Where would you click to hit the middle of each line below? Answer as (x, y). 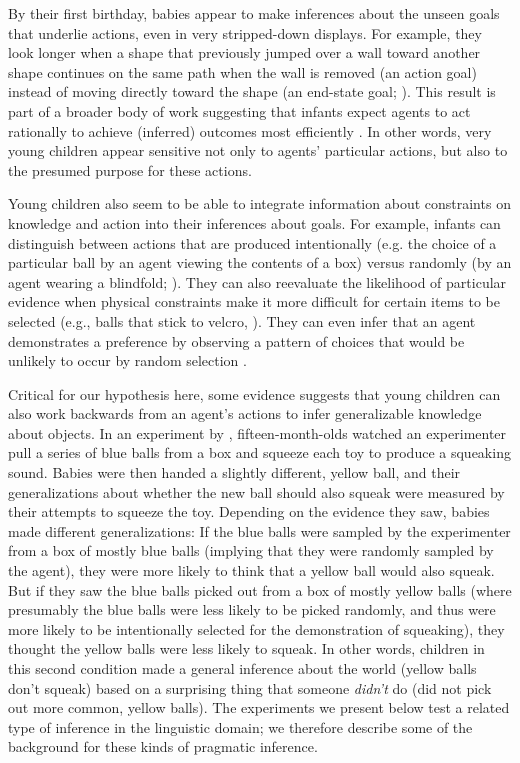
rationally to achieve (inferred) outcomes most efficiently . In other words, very (250, 130)
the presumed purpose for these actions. (130, 169)
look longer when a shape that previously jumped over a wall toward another (244, 52)
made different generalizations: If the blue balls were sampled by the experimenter (259, 530)
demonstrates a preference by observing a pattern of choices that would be (236, 340)
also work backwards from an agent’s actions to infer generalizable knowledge (245, 413)
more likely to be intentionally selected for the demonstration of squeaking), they (256, 628)
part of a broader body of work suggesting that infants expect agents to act (239, 110)
